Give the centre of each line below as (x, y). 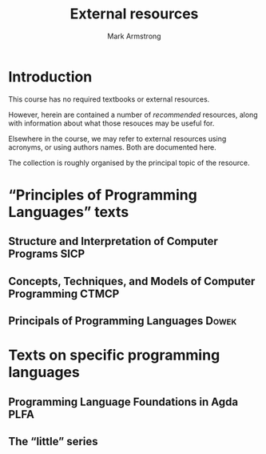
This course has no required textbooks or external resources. (109, 99)
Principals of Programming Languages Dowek (123, 321)
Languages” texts (69, 212)
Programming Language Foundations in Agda (123, 402)
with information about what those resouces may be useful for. (111, 123)
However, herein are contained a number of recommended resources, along (133, 115)
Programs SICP (47, 254)
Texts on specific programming (114, 355)
